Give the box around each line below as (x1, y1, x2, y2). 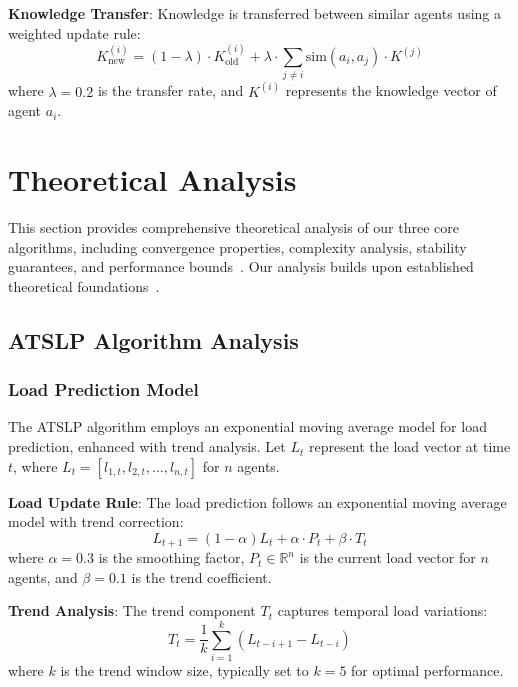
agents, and (8, 566, 78, 587)
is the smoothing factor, (98, 547, 245, 568)
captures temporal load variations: (277, 600, 488, 621)
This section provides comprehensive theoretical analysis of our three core (8, 217, 459, 238)
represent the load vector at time (308, 436, 511, 457)
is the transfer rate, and (97, 80, 244, 101)
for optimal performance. (351, 660, 504, 681)
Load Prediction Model (8, 377, 199, 402)
